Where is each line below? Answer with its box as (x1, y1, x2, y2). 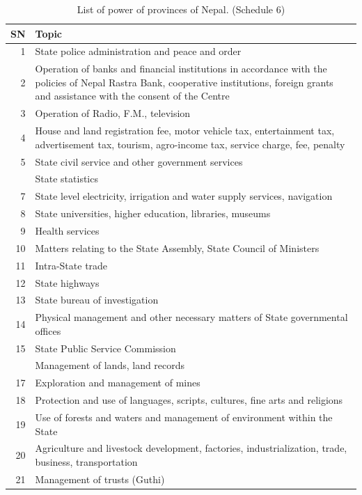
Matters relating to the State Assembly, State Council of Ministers (35, 240, 320, 255)
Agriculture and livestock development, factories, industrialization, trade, (35, 441, 347, 455)
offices (35, 323, 61, 338)
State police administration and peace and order (35, 44, 242, 58)
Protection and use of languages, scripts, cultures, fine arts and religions (35, 393, 343, 407)
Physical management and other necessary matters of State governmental (35, 310, 348, 324)
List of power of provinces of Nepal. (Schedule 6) (77, 2, 285, 16)
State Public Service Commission (35, 340, 176, 355)
